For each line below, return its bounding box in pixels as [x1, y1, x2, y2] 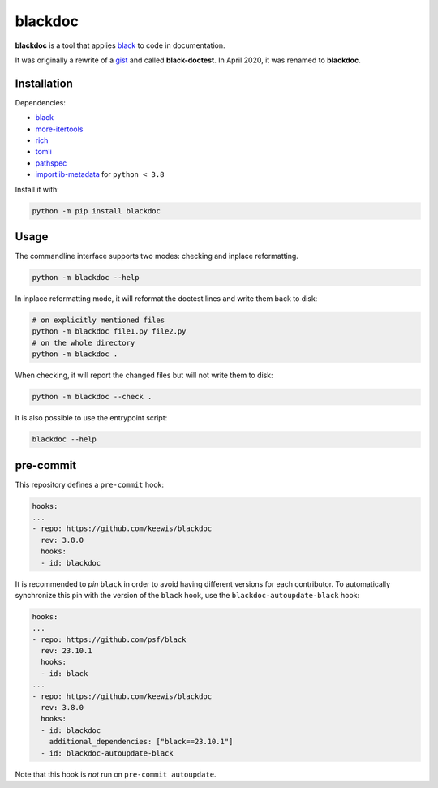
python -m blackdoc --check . [32, 392, 152, 402]
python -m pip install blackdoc [32, 206, 161, 215]
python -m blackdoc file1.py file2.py [32, 327, 187, 336]
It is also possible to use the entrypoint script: [15, 413, 168, 423]
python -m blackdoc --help [32, 273, 140, 282]
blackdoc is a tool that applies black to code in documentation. [15, 41, 225, 50]
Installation [15, 76, 73, 90]
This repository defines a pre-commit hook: [15, 480, 165, 489]
